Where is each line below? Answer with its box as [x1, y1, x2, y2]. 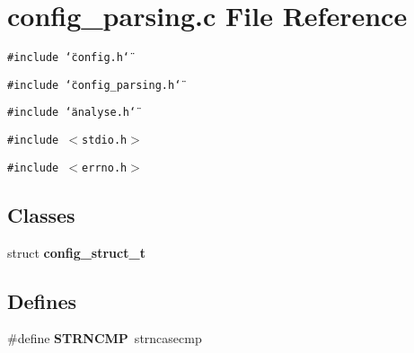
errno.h [82, 161, 128, 174]
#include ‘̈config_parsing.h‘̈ [7, 78, 181, 92]
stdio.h [82, 134, 128, 147]
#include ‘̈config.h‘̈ [7, 51, 130, 65]
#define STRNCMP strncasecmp [7, 329, 202, 348]
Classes [7, 200, 75, 228]
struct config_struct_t [7, 243, 145, 261]
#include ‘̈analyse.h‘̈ [7, 106, 137, 119]
